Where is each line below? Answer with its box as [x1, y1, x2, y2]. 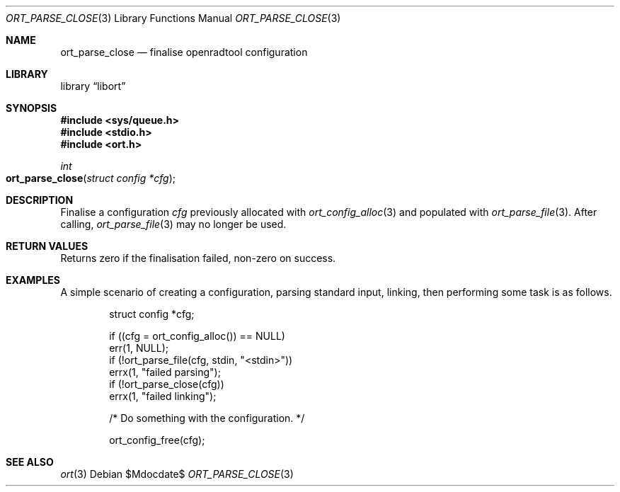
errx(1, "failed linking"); [109, 390, 217, 402]
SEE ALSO [6, 456, 54, 468]
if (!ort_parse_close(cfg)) [109, 378, 224, 390]
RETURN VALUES [6, 240, 88, 252]
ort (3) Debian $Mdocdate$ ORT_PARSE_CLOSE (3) [60, 468, 294, 480]
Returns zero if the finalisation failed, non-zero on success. [60, 252, 336, 264]
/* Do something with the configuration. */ [109, 412, 305, 424]
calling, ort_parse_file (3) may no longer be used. [60, 218, 287, 230]
